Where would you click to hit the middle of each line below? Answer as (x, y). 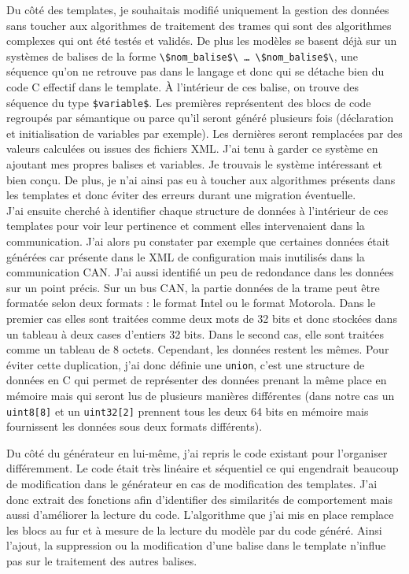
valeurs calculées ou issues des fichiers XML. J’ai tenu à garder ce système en (192, 148)
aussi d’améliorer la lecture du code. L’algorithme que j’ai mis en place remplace (200, 515)
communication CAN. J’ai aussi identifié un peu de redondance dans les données (200, 272)
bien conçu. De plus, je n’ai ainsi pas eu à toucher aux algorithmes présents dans (201, 179)
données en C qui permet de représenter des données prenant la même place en (197, 380)
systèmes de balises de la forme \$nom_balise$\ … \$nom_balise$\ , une (182, 56)
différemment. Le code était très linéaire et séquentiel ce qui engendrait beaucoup (203, 468)
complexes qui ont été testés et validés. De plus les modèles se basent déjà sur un (202, 41)
